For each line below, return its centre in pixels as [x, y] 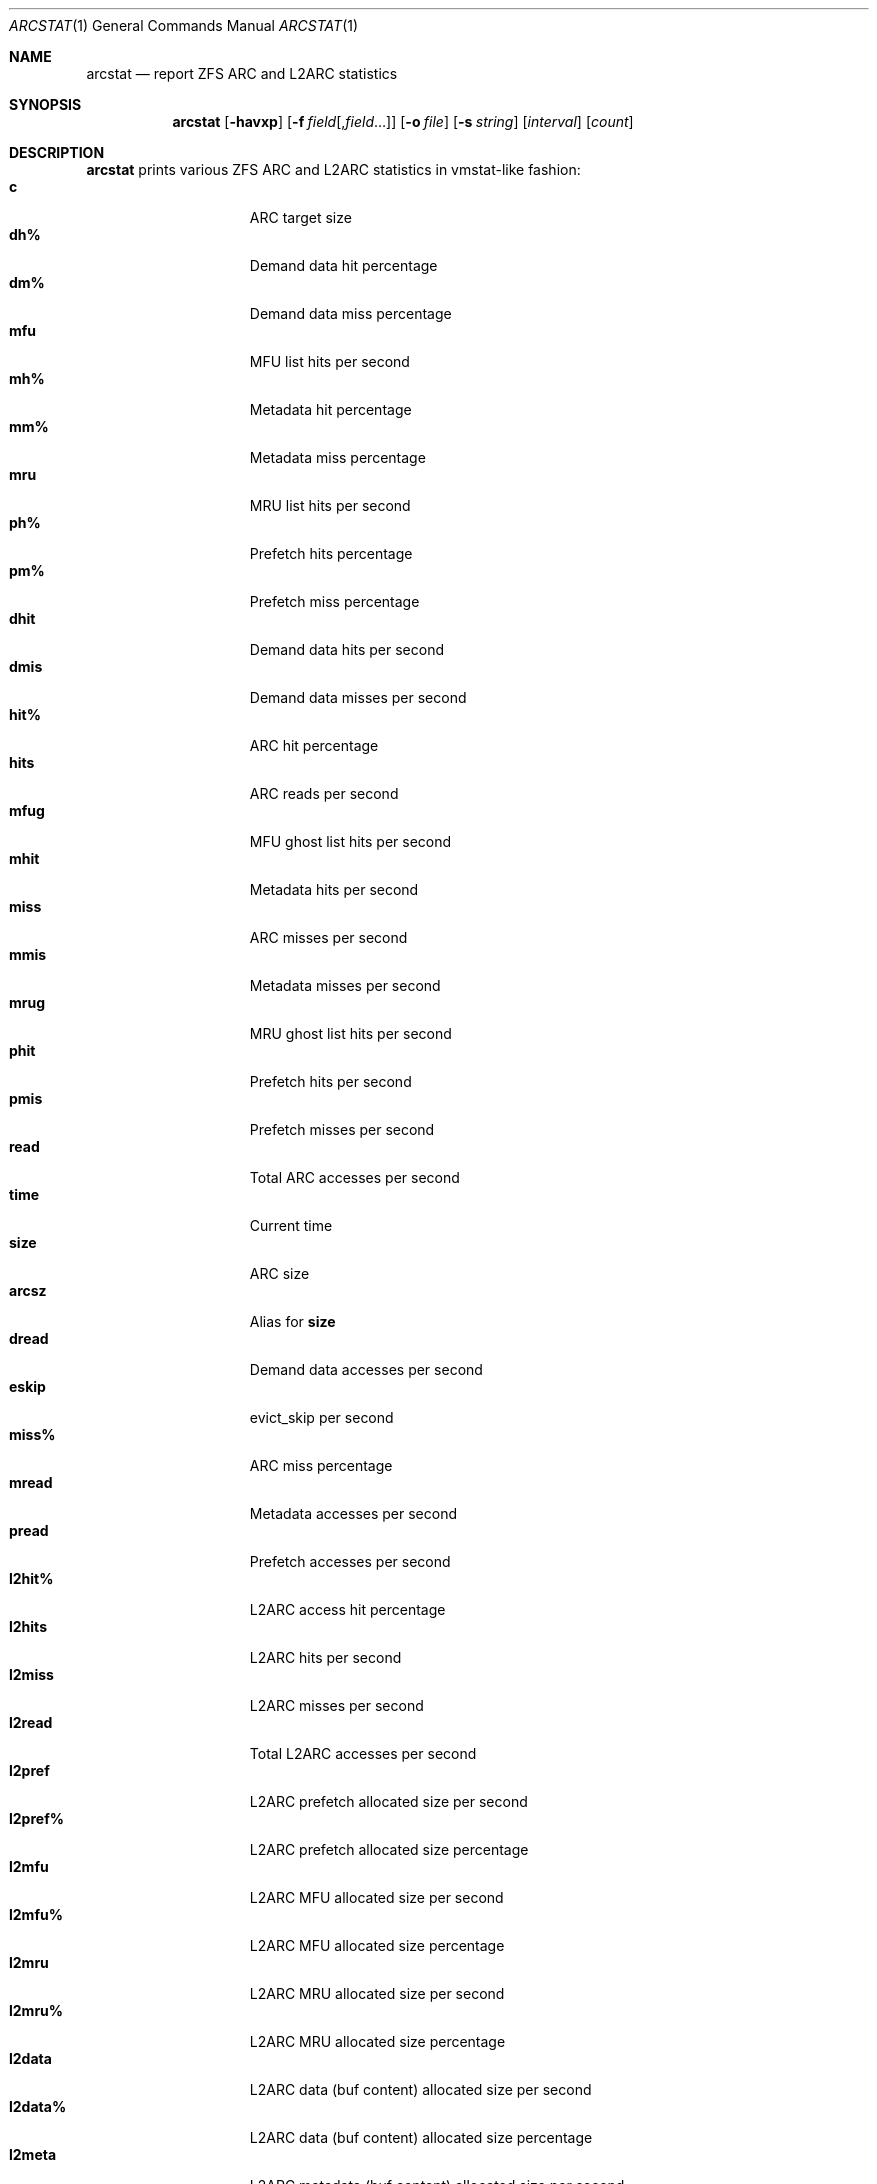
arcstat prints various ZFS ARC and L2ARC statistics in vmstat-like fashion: [333, 169]
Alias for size [292, 1321]
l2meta [33, 2154]
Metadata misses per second [345, 985]
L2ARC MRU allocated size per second [377, 1993]
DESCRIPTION [57, 152]
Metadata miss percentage [337, 457]
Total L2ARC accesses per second [363, 1753]
